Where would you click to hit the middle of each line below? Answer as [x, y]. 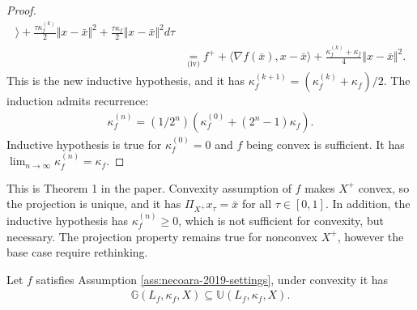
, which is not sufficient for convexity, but [281, 221]
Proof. [21, 10]
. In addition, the [368, 204]
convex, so [384, 187]
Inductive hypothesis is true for [84, 144]
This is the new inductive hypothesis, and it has [126, 81]
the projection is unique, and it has [94, 204]
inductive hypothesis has [67, 221]
